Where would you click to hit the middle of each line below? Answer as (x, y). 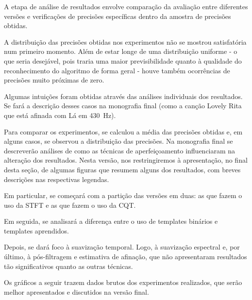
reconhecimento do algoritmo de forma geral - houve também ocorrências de (117, 70)
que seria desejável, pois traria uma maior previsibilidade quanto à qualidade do (123, 60)
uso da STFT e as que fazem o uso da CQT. (70, 205)
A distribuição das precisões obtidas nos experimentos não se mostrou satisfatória (125, 42)
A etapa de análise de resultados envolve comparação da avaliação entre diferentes (126, 6)
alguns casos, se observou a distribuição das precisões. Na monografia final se (118, 141)
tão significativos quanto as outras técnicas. (68, 266)
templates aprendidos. (36, 230)
